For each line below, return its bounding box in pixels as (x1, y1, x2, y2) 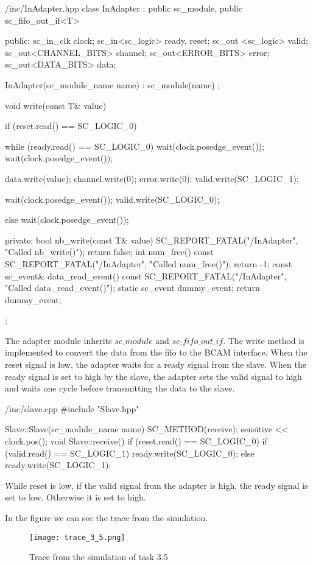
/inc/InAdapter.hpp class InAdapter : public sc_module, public (5, 2, 243, 14)
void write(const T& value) (5, 99, 107, 111)
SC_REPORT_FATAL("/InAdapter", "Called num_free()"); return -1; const (5, 257, 292, 270)
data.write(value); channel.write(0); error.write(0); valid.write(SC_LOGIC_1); (5, 172, 299, 184)
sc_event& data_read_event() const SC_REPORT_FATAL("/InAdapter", (5, 269, 287, 282)
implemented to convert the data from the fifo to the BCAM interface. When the (5, 346, 308, 359)
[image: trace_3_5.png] (29, 533, 125, 542)
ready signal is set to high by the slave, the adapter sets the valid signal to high (5, 370, 302, 382)
